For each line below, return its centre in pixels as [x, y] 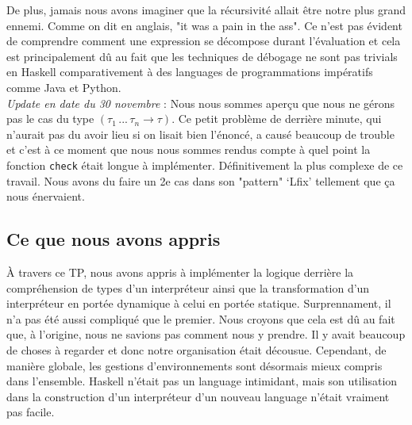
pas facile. [31, 412]
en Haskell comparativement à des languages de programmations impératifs [190, 72]
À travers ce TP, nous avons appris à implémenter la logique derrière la [180, 272]
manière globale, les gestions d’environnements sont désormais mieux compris [194, 365]
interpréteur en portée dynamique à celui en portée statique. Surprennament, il [199, 303]
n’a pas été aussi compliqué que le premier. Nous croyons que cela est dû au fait [201, 318]
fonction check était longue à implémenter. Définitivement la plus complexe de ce [205, 165]
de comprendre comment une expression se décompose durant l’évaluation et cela [204, 41]
